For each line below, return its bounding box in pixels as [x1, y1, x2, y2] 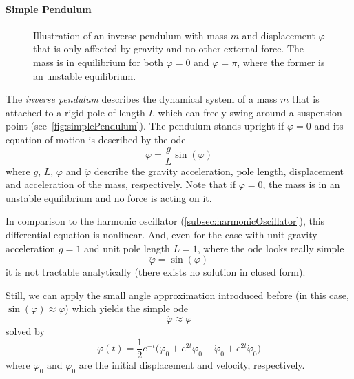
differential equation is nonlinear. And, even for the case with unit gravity [6, 227, 317, 241]
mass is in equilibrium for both [33, 54, 163, 69]
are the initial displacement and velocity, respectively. [79, 357, 305, 371]
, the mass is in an [262, 177, 340, 192]
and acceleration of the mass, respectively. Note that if [6, 177, 236, 192]
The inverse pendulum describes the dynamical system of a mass [6, 92, 278, 106]
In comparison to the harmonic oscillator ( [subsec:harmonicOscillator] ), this [6, 214, 325, 228]
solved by [6, 324, 45, 338]
